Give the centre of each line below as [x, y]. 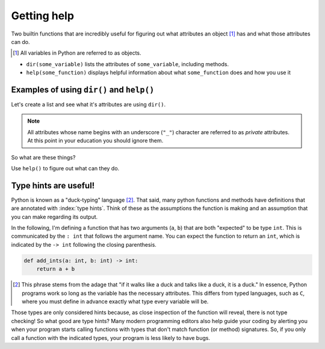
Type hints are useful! [53, 186]
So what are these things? [43, 157]
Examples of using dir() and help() [83, 89]
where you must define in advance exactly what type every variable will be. [115, 301]
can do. [20, 42]
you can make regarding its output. [54, 217]
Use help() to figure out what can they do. [65, 168]
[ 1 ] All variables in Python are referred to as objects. [77, 53]
